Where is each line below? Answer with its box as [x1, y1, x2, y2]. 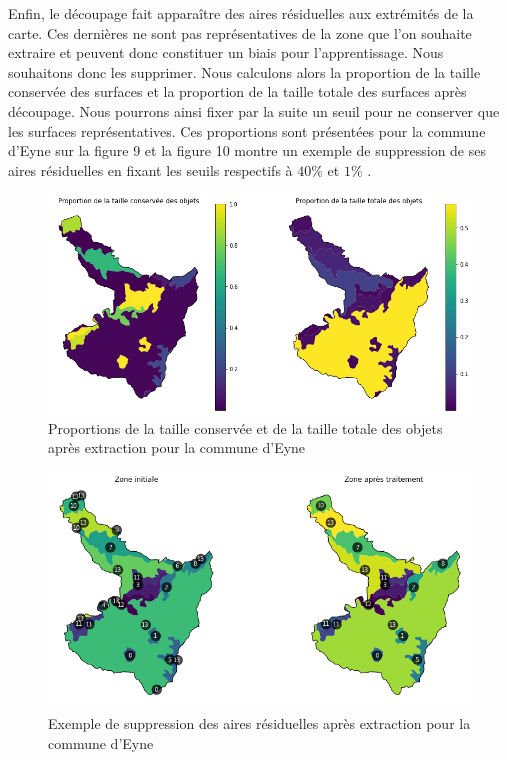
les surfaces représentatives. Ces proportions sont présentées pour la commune [8, 120, 486, 141]
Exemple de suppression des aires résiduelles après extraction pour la [48, 713, 471, 734]
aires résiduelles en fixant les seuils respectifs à [8, 159, 293, 180]
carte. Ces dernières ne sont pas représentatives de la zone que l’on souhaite [8, 22, 472, 43]
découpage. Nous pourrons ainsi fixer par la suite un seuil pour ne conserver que [8, 100, 500, 121]
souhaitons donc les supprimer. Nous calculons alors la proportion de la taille [8, 61, 481, 82]
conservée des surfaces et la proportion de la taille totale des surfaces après [8, 81, 467, 102]
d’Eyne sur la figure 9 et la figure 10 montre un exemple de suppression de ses [8, 140, 486, 161]
